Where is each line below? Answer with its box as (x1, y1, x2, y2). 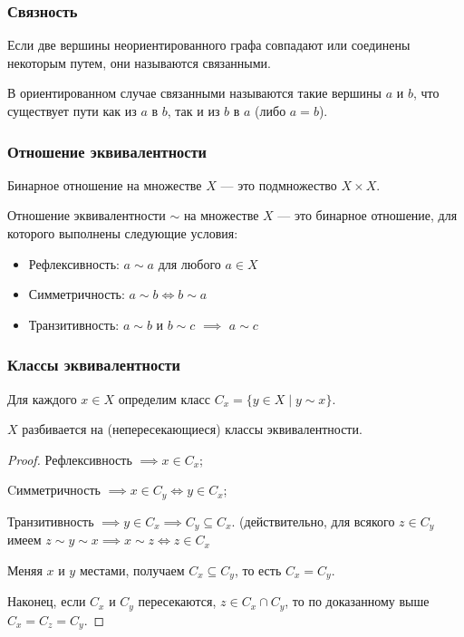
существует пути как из (7, 101, 137, 120)
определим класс (118, 389, 210, 408)
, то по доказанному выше (285, 592, 430, 611)
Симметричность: (28, 285, 125, 304)
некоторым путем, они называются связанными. (7, 53, 271, 72)
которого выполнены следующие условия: (7, 224, 238, 242)
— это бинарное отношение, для (277, 206, 458, 225)
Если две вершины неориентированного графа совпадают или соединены (7, 35, 411, 54)
